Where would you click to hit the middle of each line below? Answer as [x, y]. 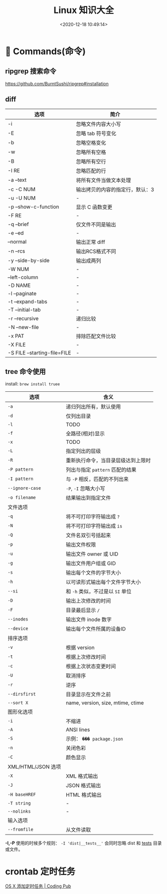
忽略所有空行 [91, 161]
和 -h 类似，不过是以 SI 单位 [98, 592]
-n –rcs [16, 251]
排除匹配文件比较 [96, 336]
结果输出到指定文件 [88, 498]
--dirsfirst [22, 694]
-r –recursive [23, 318]
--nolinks [19, 811]
